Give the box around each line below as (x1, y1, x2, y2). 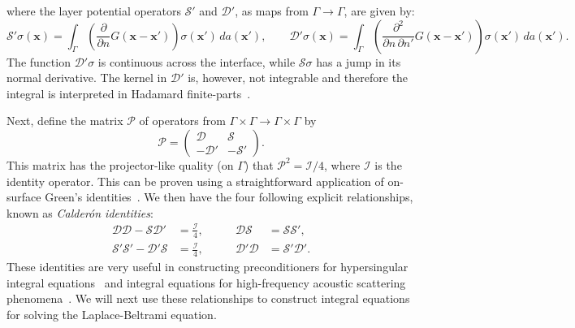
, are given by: (344, 2, 415, 19)
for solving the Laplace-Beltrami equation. (6, 305, 217, 322)
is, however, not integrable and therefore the (188, 69, 409, 86)
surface (6, 188, 41, 205)
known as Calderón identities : (6, 204, 153, 221)
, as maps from (235, 2, 309, 19)
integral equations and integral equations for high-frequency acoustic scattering (6, 274, 406, 291)
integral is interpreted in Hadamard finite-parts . (6, 84, 251, 101)
